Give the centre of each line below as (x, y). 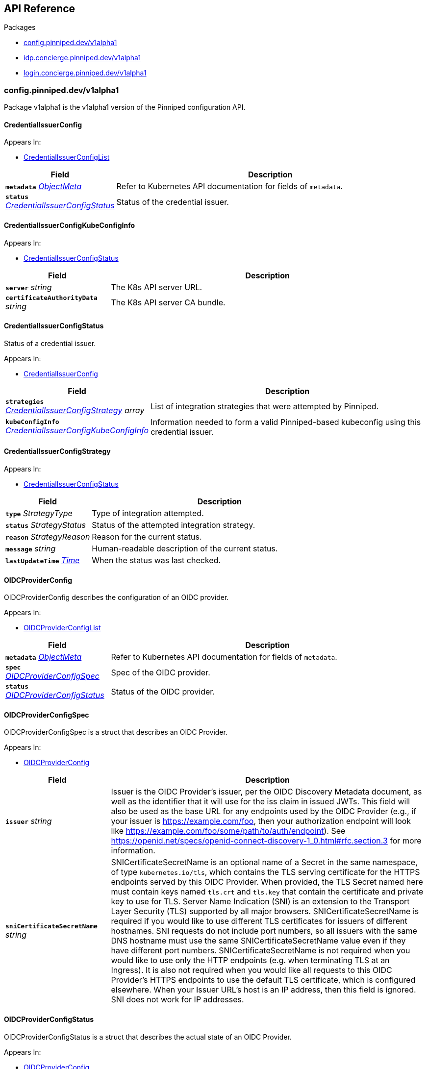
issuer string (29, 821)
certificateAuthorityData (51, 298)
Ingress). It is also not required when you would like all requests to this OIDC (251, 970)
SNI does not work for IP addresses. (177, 1000)
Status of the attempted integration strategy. (174, 525)
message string (31, 549)
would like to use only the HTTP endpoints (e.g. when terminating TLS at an (250, 960)
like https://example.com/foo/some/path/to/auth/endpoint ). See (228, 831)
